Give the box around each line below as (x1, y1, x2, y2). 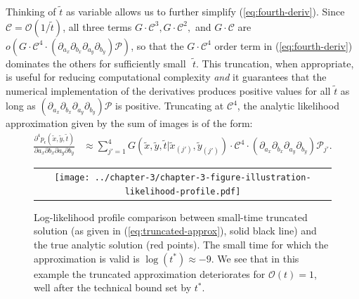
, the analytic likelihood (237, 98, 339, 113)
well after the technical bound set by (34, 280, 192, 295)
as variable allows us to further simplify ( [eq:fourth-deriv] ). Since (65, 4, 345, 18)
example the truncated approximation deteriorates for (34, 266, 266, 281)
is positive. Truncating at (115, 98, 224, 113)
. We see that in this (211, 251, 299, 265)
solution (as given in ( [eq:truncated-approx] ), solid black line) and (34, 223, 317, 238)
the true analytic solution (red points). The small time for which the (34, 237, 329, 252)
